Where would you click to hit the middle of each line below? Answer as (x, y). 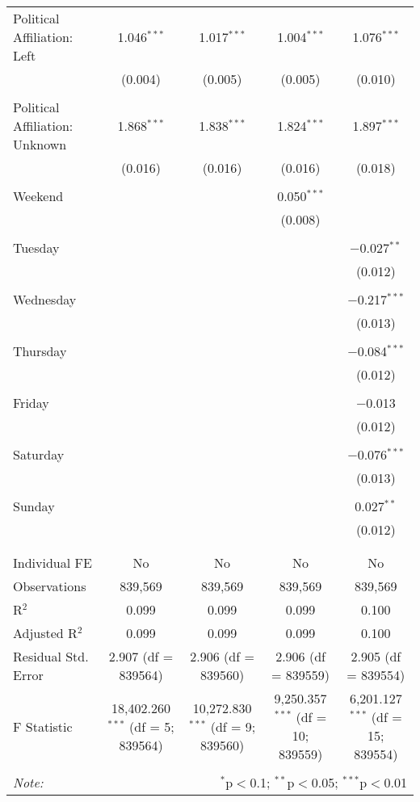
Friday (31, 403)
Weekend (38, 196)
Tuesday (36, 248)
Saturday (39, 454)
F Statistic (43, 726)
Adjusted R (45, 633)
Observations (50, 586)
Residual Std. (51, 656)
